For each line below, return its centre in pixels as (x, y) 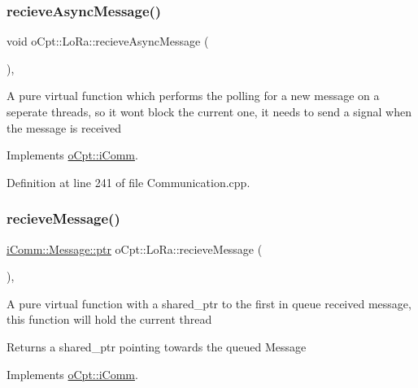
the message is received (64, 127)
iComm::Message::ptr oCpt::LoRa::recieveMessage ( (135, 248)
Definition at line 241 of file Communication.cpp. (128, 182)
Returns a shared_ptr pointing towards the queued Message (157, 346)
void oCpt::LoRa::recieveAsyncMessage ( (108, 41)
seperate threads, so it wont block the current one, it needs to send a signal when (209, 111)
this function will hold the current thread (109, 319)
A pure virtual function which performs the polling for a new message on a (193, 96)
